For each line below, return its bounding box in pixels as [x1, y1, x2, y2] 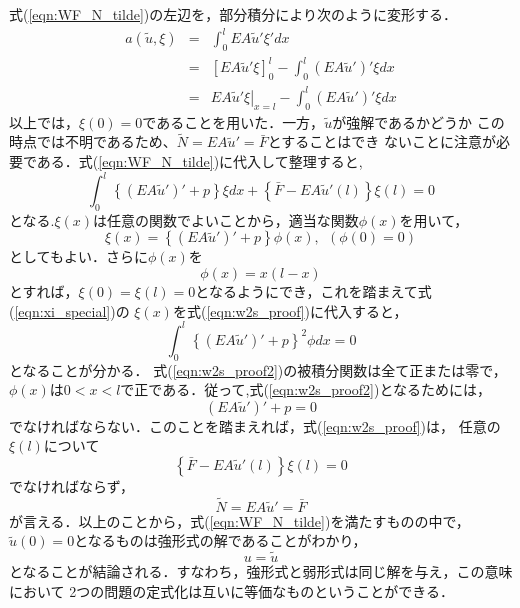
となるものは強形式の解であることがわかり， [74, 530, 367, 551]
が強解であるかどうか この [332, 111, 505, 132]
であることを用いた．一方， [142, 111, 325, 132]
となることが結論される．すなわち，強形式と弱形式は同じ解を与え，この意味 [9, 561, 513, 582]
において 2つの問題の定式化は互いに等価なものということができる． [9, 580, 454, 601]
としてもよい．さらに [9, 246, 148, 267]
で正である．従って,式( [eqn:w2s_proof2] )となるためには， [120, 379, 492, 400]
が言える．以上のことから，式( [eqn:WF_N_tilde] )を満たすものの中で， [9, 510, 470, 531]
